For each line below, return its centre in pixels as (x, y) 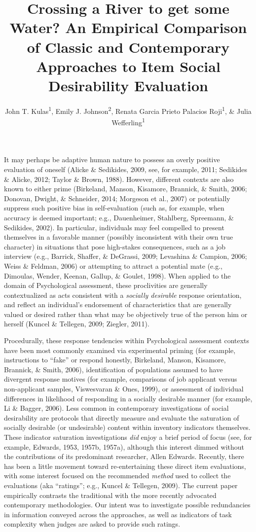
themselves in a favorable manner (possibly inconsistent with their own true (119, 237)
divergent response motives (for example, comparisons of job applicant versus (121, 379)
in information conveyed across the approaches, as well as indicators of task (118, 514)
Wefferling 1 (128, 122)
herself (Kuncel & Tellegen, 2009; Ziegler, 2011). (77, 324)
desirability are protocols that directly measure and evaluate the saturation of (122, 417)
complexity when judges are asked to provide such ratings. (92, 524)
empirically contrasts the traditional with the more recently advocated (110, 495)
